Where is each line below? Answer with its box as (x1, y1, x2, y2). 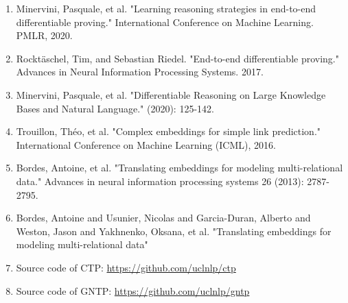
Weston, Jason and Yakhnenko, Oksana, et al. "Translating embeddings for (16, 223, 332, 238)
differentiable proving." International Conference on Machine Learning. (16, 14, 314, 29)
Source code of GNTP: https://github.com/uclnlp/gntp (16, 283, 250, 298)
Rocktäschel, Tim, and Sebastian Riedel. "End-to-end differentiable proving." (16, 51, 339, 65)
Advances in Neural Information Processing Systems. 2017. (16, 64, 264, 79)
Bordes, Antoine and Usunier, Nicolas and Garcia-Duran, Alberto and (16, 210, 311, 225)
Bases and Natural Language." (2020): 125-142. (16, 101, 214, 115)
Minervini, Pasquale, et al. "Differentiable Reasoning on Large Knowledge (16, 87, 326, 101)
